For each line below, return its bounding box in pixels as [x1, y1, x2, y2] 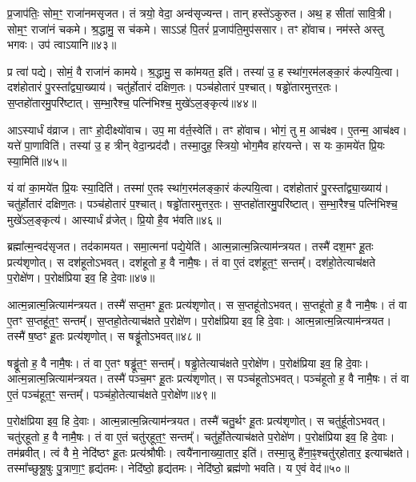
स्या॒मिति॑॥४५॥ [7, 152, 67, 169]
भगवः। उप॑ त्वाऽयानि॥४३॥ [7, 36, 117, 53]
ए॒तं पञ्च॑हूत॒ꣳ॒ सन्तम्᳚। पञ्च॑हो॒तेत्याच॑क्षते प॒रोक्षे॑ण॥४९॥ [7, 385, 216, 402]
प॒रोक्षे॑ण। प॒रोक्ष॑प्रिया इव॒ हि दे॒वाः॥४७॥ [7, 269, 155, 286]
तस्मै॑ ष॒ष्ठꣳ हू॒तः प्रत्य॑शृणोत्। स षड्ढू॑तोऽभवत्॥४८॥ [7, 327, 201, 344]
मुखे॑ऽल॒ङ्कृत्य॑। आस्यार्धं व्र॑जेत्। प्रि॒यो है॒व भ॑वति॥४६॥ [7, 211, 222, 227]
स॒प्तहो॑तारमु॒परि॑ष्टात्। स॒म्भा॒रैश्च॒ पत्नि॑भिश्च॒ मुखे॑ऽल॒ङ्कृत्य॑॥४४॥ [7, 94, 257, 110]
